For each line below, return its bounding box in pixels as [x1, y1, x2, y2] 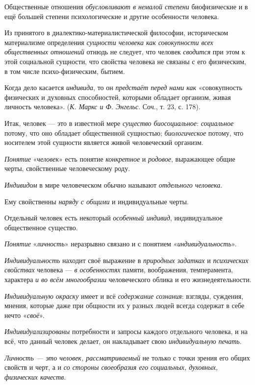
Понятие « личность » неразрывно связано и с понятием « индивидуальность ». [4, 239, 237, 249]
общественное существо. [4, 222, 78, 232]
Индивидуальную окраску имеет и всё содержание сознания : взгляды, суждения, [4, 290, 244, 301]
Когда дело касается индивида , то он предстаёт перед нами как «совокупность [4, 82, 242, 93]
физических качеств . [4, 371, 66, 382]
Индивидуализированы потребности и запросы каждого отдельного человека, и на [4, 326, 248, 337]
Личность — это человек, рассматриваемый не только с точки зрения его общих [4, 352, 250, 362]
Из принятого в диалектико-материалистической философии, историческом [4, 27, 229, 38]
